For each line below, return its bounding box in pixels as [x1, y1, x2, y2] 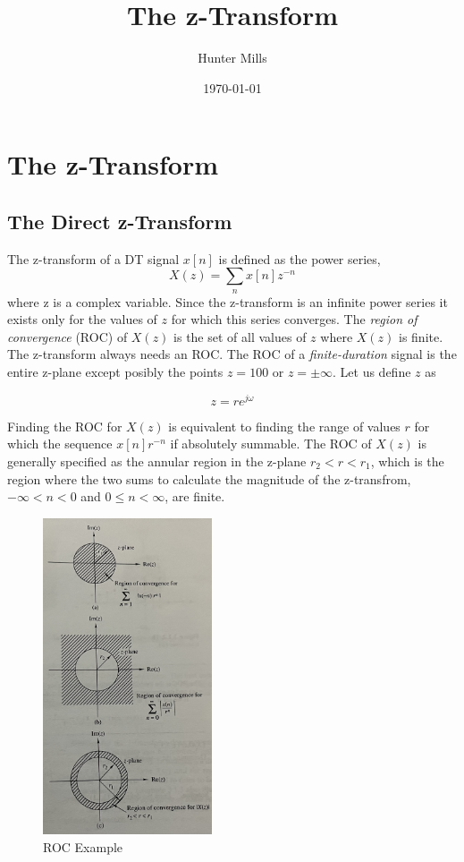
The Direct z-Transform [7, 207, 232, 235]
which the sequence [7, 434, 113, 453]
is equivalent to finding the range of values [168, 416, 401, 435]
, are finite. [165, 487, 225, 506]
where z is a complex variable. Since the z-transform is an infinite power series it [7, 292, 448, 311]
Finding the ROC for [7, 416, 122, 435]
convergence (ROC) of [7, 327, 128, 346]
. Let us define [333, 363, 411, 381]
